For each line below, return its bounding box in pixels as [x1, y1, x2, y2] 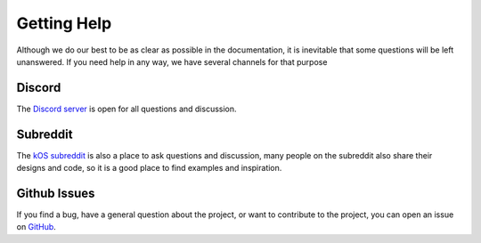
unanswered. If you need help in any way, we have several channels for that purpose [16, 56, 328, 67]
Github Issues [16, 185, 95, 200]
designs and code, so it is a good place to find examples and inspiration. [16, 163, 282, 174]
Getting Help [16, 13, 112, 33]
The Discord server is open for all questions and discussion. [16, 103, 237, 114]
